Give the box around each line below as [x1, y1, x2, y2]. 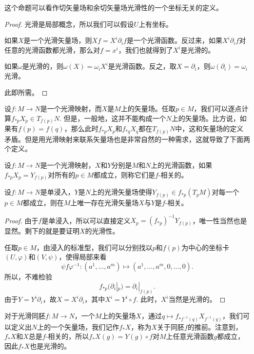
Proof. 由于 [4, 215, 39, 225]
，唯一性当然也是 [192, 215, 247, 225]
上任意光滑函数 [166, 331, 214, 341]
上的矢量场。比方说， [171, 113, 240, 123]
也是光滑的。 [30, 341, 71, 351]
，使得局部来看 [59, 252, 107, 262]
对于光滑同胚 [4, 311, 45, 320]
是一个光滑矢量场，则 [23, 35, 92, 45]
